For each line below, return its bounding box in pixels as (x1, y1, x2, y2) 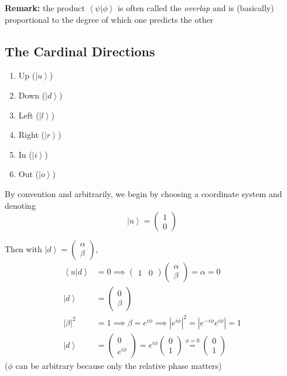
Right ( (18, 128, 45, 141)
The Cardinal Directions (5, 42, 155, 60)
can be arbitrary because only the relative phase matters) (15, 359, 222, 371)
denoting (5, 199, 36, 211)
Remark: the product (5, 2, 85, 13)
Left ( (18, 109, 39, 121)
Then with (5, 243, 42, 255)
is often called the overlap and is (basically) (118, 2, 274, 13)
